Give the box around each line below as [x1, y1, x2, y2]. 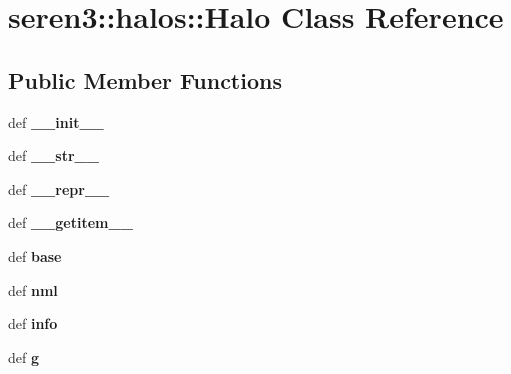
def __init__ [8, 111, 104, 132]
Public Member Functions [8, 64, 282, 95]
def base [8, 245, 62, 266]
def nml [8, 279, 58, 300]
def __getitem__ [8, 212, 133, 233]
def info [8, 313, 58, 334]
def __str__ [8, 145, 99, 166]
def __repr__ [8, 178, 110, 199]
